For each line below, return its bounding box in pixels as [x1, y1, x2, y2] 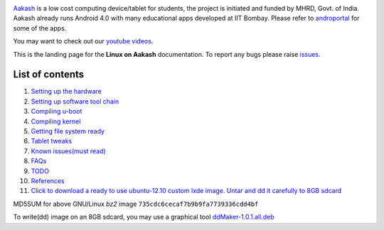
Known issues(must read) [31, 146, 106, 155]
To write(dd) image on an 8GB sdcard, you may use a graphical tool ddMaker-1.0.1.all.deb [13, 213, 274, 221]
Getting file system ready [31, 127, 105, 136]
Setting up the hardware [31, 87, 102, 96]
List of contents [13, 68, 85, 81]
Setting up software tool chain [31, 97, 119, 106]
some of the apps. [13, 23, 67, 32]
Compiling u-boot [31, 107, 82, 116]
